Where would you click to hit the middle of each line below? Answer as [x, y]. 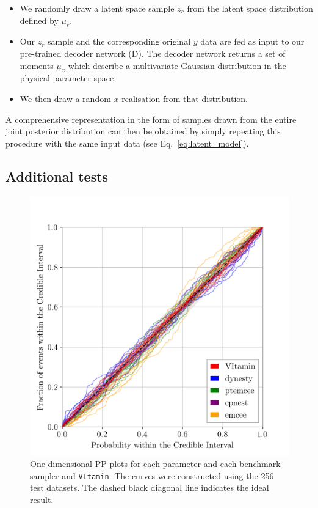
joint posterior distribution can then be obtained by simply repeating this [143, 131]
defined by [39, 20]
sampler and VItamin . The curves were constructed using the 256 [152, 475]
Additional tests [57, 176]
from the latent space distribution [250, 8]
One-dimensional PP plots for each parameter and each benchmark [155, 464]
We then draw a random [65, 98]
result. [42, 499]
